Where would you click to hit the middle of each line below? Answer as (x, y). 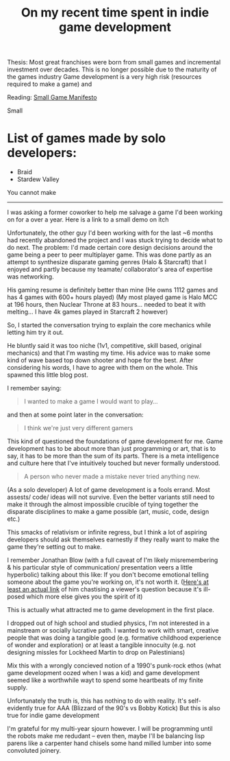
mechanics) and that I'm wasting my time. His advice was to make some (109, 353)
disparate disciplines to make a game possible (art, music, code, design (108, 512)
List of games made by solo (87, 138)
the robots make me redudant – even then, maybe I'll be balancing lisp (106, 736)
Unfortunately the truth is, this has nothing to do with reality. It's (97, 701)
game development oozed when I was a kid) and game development (103, 673)
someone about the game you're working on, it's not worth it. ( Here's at (108, 582)
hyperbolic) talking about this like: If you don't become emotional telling (108, 575)
